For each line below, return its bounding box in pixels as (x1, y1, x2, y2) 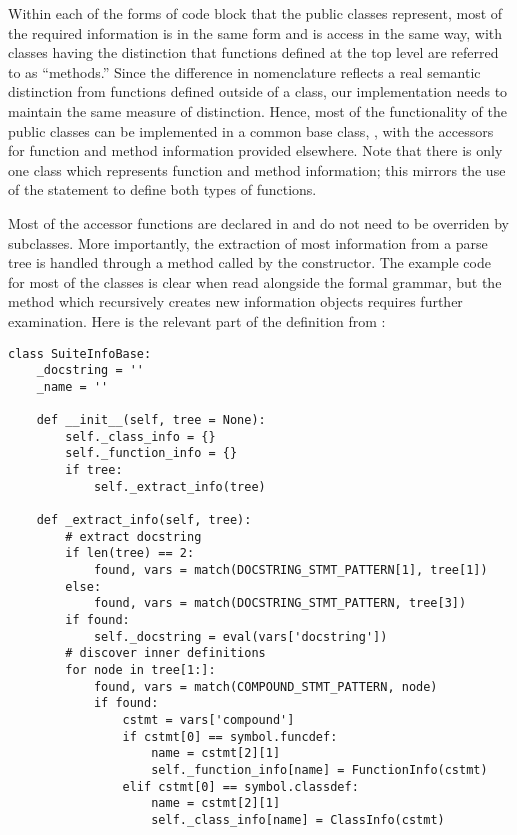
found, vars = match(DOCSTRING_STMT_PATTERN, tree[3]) (93, 596, 467, 611)
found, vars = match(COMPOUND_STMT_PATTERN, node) (93, 679, 438, 694)
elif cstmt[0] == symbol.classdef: (122, 779, 359, 794)
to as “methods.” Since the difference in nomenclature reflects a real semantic (8, 61, 481, 82)
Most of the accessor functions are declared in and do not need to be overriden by (8, 212, 509, 233)
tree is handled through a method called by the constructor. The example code (8, 252, 491, 273)
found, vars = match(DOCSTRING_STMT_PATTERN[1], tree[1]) (93, 563, 488, 578)
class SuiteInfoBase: (8, 346, 152, 361)
